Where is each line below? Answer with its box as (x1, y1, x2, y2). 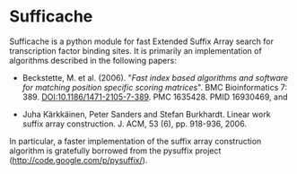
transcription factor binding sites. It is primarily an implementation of (9, 45, 262, 56)
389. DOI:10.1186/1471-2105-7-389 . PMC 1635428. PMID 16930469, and (22, 91, 289, 102)
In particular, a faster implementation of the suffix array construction (9, 135, 262, 146)
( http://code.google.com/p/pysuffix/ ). (9, 154, 148, 165)
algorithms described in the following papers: (9, 55, 177, 65)
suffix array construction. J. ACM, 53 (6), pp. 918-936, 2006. (22, 118, 247, 129)
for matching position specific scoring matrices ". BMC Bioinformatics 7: (22, 82, 287, 92)
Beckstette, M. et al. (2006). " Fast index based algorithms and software (22, 72, 289, 83)
